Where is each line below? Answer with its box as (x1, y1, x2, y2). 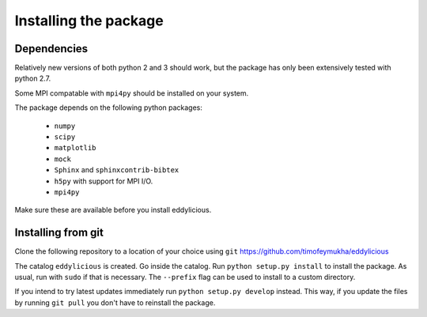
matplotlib (54, 143, 96, 153)
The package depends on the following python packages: (14, 103, 203, 112)
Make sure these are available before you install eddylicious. (14, 206, 212, 215)
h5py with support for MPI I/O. (54, 176, 153, 186)
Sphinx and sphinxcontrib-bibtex (54, 165, 179, 175)
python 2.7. (14, 74, 51, 83)
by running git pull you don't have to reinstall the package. (14, 297, 216, 308)
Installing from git (14, 226, 104, 240)
